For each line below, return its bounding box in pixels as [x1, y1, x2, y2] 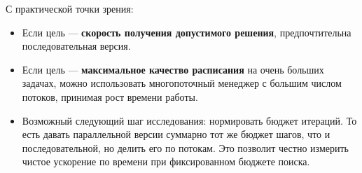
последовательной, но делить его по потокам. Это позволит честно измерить [22, 140, 349, 155]
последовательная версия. [22, 39, 131, 53]
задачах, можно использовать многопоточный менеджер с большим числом [22, 76, 342, 90]
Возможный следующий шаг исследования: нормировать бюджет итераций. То [22, 113, 357, 127]
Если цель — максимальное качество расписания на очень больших [22, 62, 324, 76]
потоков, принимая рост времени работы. [22, 89, 198, 104]
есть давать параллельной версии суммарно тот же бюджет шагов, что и [22, 127, 330, 141]
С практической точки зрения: [6, 1, 134, 15]
